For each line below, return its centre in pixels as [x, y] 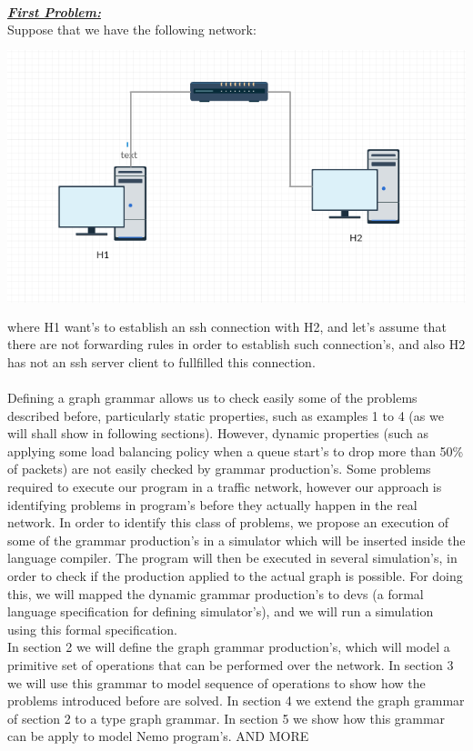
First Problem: [54, 11]
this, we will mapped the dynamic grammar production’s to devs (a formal [216, 593]
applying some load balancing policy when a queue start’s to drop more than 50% [236, 451]
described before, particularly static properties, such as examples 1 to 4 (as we [226, 415]
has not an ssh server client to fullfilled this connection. [161, 361]
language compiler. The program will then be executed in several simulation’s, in [232, 558]
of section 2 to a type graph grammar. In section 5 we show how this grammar [226, 718]
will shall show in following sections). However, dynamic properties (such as [218, 433]
